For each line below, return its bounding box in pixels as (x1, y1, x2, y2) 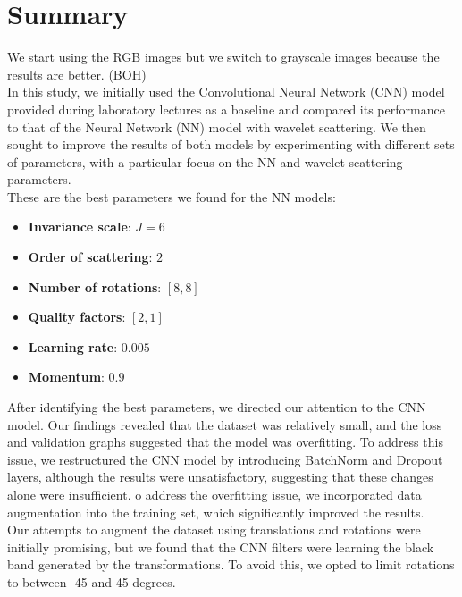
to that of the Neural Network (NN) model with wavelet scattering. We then (7, 117, 426, 136)
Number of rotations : (28, 277, 162, 296)
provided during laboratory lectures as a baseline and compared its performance (7, 99, 445, 118)
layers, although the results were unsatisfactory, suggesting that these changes (7, 467, 433, 486)
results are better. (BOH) (7, 64, 147, 83)
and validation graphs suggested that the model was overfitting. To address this (7, 433, 443, 451)
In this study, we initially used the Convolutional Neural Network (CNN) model (7, 82, 445, 101)
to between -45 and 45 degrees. (7, 572, 176, 591)
